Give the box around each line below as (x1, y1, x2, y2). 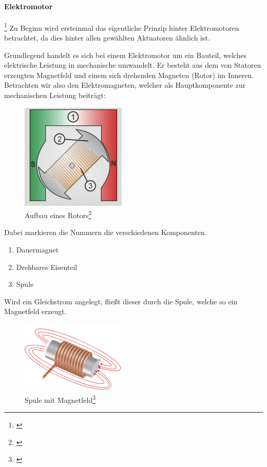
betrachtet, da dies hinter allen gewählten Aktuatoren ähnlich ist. (4, 32, 210, 43)
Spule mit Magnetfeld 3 (25, 393, 96, 405)
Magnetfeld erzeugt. (4, 306, 67, 317)
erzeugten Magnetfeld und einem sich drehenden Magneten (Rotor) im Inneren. (4, 69, 254, 80)
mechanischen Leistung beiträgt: (4, 90, 106, 101)
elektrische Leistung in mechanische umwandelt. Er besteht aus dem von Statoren (4, 60, 261, 70)
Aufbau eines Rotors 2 (25, 208, 92, 220)
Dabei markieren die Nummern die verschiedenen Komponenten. (4, 227, 207, 238)
